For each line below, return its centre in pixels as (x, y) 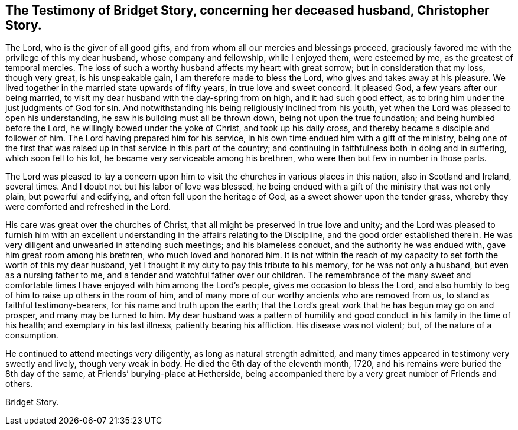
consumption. (32, 335)
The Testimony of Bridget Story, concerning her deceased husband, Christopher (247, 10)
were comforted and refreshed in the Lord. (88, 207)
